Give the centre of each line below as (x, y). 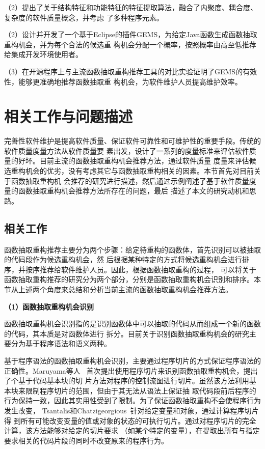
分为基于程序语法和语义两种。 (61, 343)
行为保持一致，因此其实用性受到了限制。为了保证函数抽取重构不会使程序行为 (132, 400)
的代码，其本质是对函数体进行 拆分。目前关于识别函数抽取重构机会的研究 (127, 333)
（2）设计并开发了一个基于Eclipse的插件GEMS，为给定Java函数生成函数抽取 (131, 34)
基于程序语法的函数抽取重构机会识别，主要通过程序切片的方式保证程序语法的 (132, 360)
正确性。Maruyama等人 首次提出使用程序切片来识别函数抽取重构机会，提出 (131, 370)
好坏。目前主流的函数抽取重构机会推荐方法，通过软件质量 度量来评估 (134, 161)
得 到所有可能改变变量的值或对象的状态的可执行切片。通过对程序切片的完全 (130, 420)
